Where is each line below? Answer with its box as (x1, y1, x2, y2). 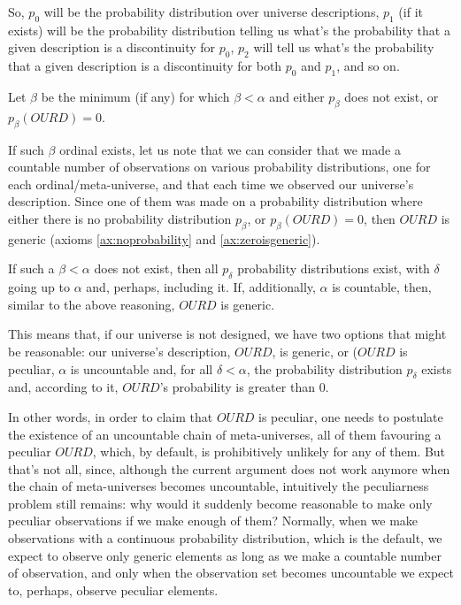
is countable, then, (332, 278, 432, 296)
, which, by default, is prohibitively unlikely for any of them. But (92, 442, 446, 461)
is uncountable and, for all (70, 359, 213, 378)
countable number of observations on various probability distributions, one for (8, 157, 431, 176)
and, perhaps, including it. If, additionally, (86, 278, 316, 296)
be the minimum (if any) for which (41, 87, 230, 105)
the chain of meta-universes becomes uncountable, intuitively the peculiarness (8, 477, 429, 495)
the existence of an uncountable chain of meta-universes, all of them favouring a (8, 425, 442, 443)
